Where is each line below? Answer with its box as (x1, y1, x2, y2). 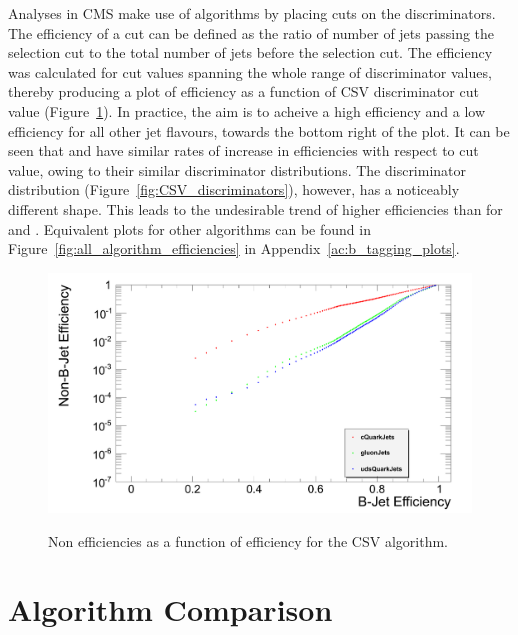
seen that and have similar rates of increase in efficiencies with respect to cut (8, 140, 479, 161)
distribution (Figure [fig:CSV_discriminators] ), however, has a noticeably (8, 179, 460, 200)
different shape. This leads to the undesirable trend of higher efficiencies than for (8, 198, 503, 219)
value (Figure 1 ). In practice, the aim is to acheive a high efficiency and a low (8, 100, 486, 121)
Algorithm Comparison (8, 589, 333, 630)
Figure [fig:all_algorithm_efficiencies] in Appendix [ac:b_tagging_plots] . (8, 238, 460, 259)
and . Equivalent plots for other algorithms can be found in (8, 218, 371, 239)
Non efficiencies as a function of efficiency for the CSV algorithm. (48, 530, 448, 551)
